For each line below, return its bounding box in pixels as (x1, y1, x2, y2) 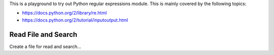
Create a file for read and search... (9, 43, 81, 49)
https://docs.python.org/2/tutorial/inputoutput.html (22, 17, 128, 23)
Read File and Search (9, 30, 78, 39)
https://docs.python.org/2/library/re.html (22, 10, 107, 16)
